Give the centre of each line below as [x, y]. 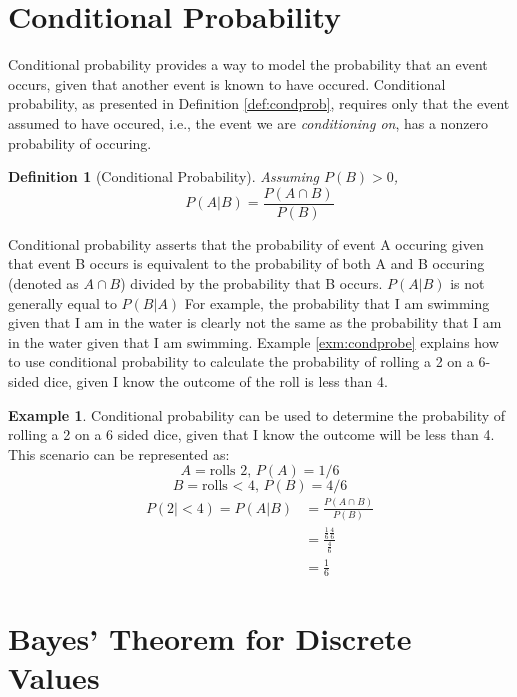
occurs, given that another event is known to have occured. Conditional [227, 83]
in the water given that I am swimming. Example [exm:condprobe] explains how [253, 341]
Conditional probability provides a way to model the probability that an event [248, 64]
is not [467, 282]
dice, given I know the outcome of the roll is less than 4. [215, 380]
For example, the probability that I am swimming [337, 302]
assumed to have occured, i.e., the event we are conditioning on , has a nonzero [248, 122]
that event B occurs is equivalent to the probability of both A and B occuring [246, 263]
